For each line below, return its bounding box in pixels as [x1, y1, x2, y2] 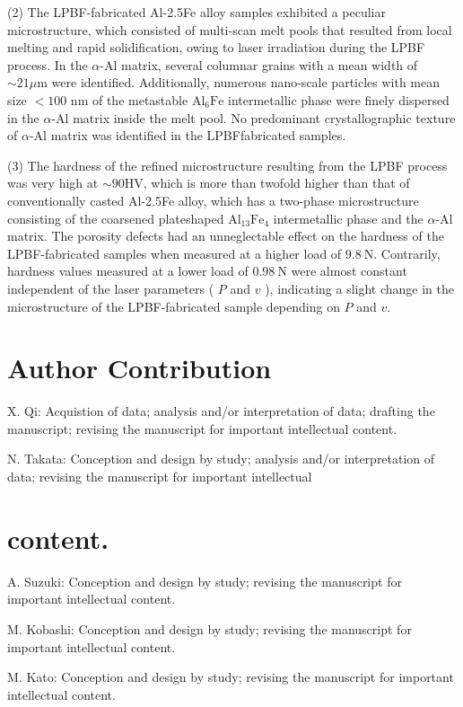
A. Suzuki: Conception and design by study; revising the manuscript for [7, 571, 402, 590]
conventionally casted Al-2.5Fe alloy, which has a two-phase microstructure [7, 190, 419, 209]
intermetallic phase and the [273, 208, 424, 227]
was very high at [7, 173, 99, 192]
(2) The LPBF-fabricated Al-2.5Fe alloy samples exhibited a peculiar [7, 3, 386, 21]
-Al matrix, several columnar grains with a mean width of [100, 55, 418, 74]
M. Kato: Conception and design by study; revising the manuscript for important [7, 667, 454, 686]
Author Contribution [7, 349, 272, 386]
